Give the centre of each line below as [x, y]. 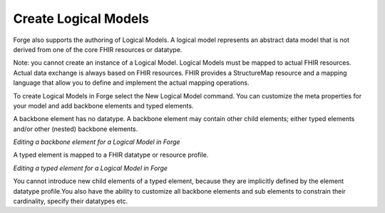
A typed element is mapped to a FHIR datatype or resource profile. [111, 155]
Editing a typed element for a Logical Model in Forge [90, 168]
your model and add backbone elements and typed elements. [103, 105]
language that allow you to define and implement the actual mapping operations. [131, 83]
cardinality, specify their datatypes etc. [71, 201]
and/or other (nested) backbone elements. [76, 129]
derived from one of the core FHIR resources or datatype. [98, 49]
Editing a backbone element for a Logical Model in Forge [97, 142]
